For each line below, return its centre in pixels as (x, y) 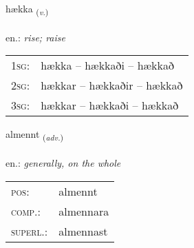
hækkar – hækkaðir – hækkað (112, 85)
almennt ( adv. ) (35, 135)
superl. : (30, 231)
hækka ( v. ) (27, 9)
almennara (84, 211)
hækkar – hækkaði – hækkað (110, 105)
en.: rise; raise (35, 37)
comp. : (26, 211)
